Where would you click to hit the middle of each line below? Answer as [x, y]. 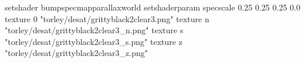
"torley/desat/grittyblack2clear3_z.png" [77, 53]
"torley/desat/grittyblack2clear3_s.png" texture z [94, 41]
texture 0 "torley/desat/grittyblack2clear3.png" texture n [107, 18]
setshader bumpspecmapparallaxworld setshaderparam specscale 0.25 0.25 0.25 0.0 [152, 7]
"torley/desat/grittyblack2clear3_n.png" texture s [94, 30]
